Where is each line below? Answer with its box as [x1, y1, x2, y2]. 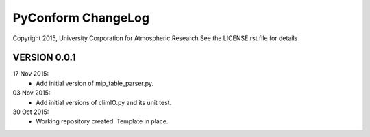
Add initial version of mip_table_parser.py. [36, 79, 154, 87]
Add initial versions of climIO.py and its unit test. [36, 98, 172, 106]
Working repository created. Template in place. [36, 117, 169, 125]
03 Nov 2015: [12, 89, 51, 97]
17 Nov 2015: [12, 70, 49, 78]
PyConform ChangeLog [12, 10, 150, 25]
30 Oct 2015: [12, 108, 49, 116]
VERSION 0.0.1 [12, 52, 76, 63]
